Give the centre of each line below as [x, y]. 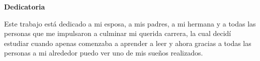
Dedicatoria [25, 6]
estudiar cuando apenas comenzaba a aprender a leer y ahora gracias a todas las [128, 43]
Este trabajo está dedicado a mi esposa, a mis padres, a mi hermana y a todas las [130, 23]
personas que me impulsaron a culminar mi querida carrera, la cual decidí [118, 33]
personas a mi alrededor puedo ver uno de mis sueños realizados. [104, 53]
